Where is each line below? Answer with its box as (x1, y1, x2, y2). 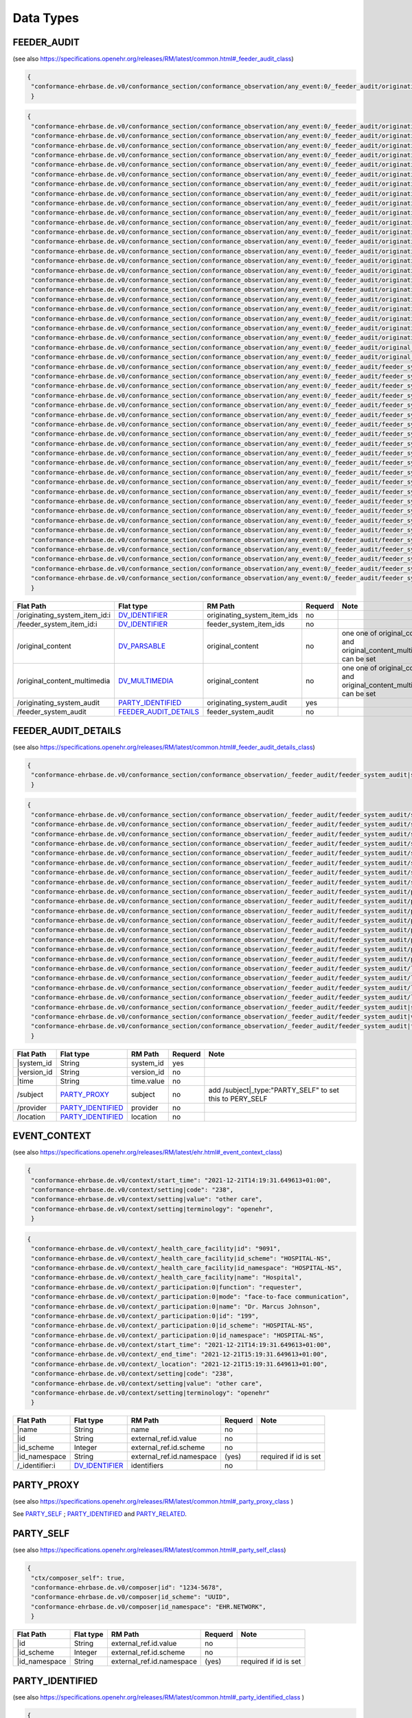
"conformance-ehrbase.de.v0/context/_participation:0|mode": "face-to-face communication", (31, 1293, 350, 1301)
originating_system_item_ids (207, 610, 299, 620)
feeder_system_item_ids (207, 619, 285, 629)
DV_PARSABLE (117, 641, 166, 651)
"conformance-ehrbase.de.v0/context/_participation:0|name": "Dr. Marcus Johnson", (31, 1302, 321, 1310)
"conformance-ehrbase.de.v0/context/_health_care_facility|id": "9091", (31, 1245, 281, 1253)
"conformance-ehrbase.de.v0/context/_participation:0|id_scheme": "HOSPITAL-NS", (31, 1321, 314, 1330)
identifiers (130, 1461, 164, 1471)
